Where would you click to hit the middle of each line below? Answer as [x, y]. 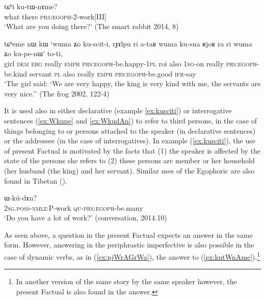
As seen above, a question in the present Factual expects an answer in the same [128, 234]
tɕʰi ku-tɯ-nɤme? [31, 6]
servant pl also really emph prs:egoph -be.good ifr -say [113, 73]
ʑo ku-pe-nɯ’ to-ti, [34, 53]
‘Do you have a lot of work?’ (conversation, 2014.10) [86, 218]
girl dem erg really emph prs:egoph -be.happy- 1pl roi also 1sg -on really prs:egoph [130, 63]
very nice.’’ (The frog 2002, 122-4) [57, 93]
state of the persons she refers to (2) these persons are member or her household [129, 160]
